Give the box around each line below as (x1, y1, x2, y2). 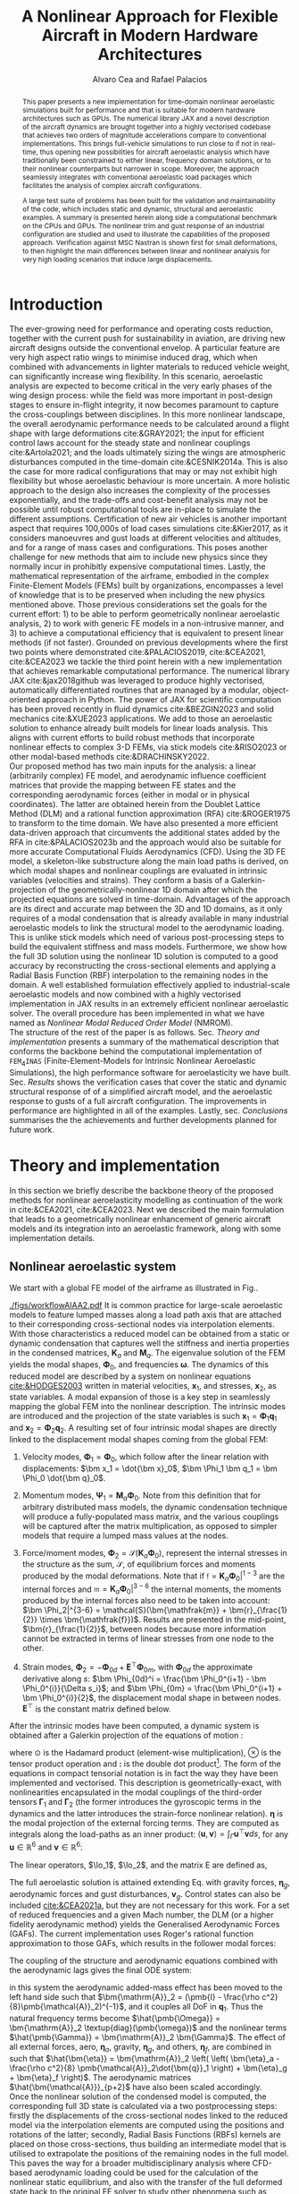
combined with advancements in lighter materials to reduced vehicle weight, (9, 361, 290, 372)
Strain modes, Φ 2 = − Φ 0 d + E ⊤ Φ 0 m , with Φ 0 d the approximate (21, 1660, 253, 1674)
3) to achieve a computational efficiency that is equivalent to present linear (9, 628, 284, 639)
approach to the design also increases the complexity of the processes (9, 485, 270, 496)
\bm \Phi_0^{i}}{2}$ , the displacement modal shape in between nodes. (21, 1692, 281, 1703)
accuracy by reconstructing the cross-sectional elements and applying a (9, 960, 277, 972)
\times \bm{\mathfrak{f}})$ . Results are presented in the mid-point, (39, 1614, 287, 1625)
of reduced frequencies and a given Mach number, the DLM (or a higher (9, 1909, 274, 1920)
